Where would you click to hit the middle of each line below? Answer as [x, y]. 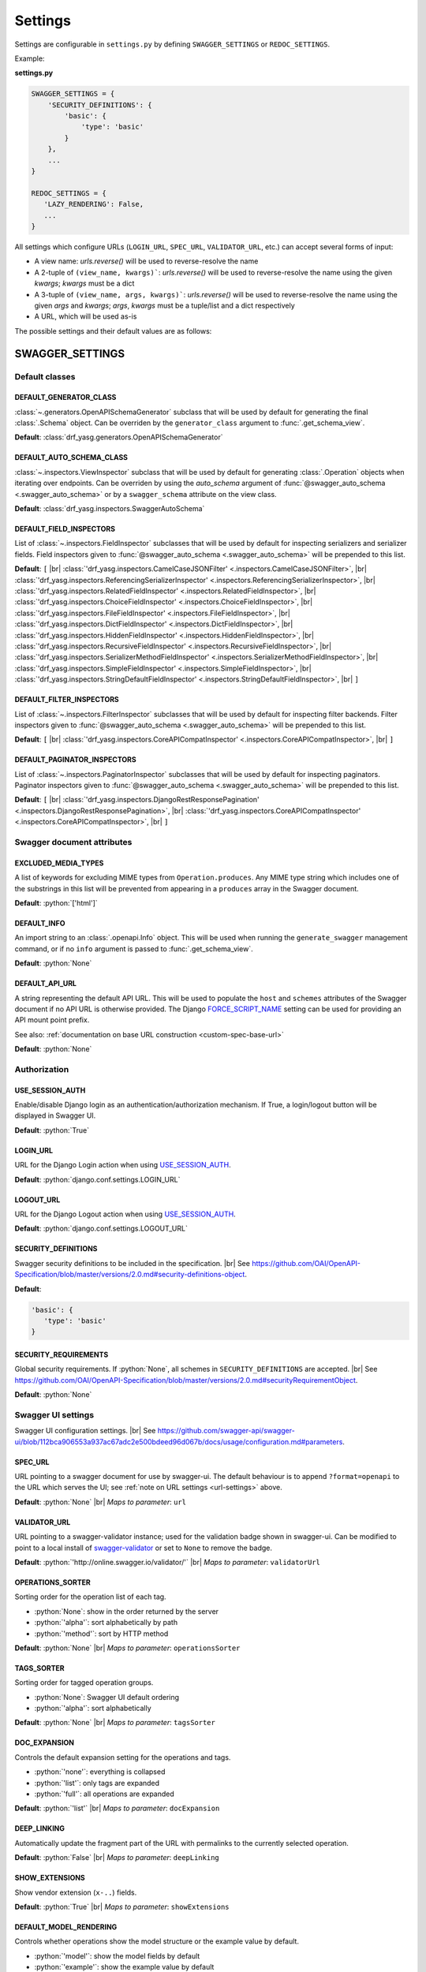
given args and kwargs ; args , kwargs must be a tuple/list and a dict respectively [164, 305]
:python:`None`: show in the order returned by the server [127, 1611]
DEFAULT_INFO [40, 923]
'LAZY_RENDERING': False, [94, 204]
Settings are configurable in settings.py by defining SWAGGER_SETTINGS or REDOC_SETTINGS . [172, 44]
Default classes [45, 376]
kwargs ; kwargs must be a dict [84, 283]
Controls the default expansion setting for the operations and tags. [123, 1757]
